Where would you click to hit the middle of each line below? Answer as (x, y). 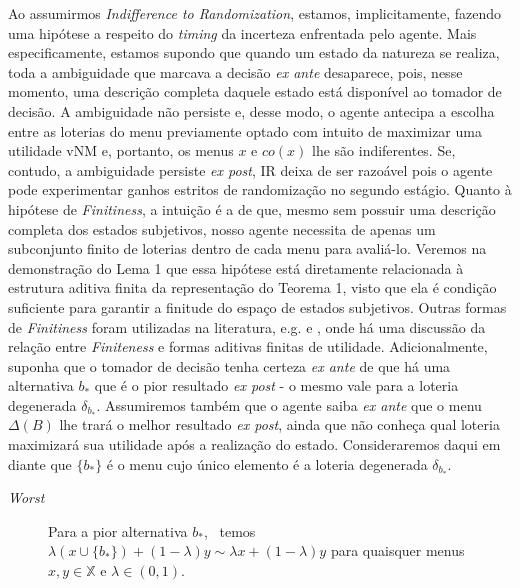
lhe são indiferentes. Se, (384, 150)
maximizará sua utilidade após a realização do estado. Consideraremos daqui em (254, 444)
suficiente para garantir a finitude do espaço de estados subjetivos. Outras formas (257, 306)
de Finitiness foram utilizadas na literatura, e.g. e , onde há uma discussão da (247, 326)
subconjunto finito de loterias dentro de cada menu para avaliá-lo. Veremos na (247, 248)
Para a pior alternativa (118, 530)
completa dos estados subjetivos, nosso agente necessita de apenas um (222, 228)
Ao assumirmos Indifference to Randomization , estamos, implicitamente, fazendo (255, 13)
